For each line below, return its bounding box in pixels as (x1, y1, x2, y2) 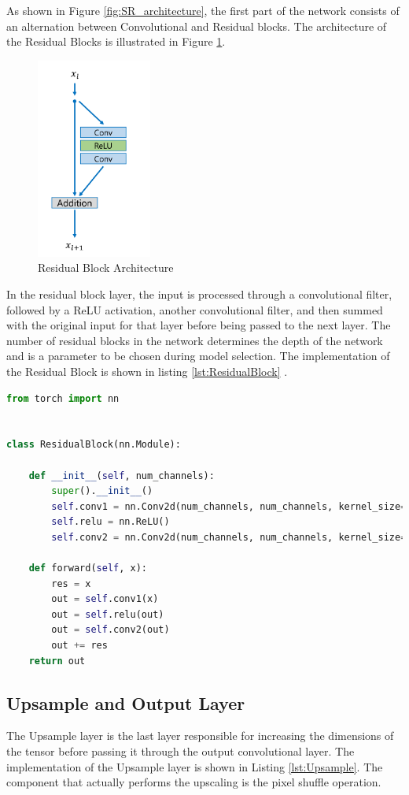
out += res (51, 640, 108, 652)
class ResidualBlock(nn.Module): (6, 439, 181, 451)
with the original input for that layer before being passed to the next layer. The (6, 317, 391, 333)
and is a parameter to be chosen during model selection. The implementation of (6, 347, 390, 364)
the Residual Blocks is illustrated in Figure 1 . (6, 33, 226, 50)
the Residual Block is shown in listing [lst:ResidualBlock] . (6, 362, 288, 379)
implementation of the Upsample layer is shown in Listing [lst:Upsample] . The (6, 758, 383, 775)
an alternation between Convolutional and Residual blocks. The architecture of (6, 17, 387, 34)
